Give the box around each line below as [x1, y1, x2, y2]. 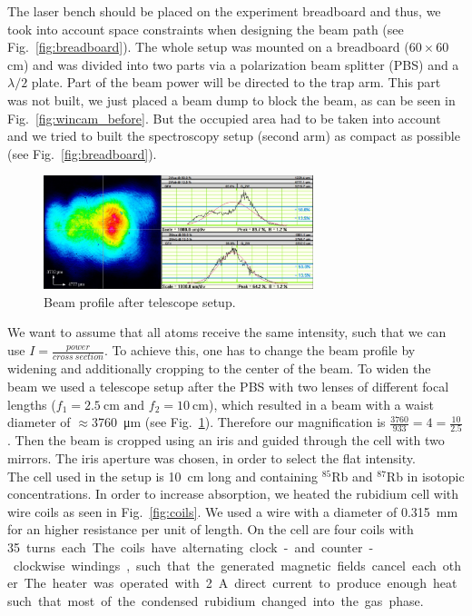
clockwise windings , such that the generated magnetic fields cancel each [13, 555, 437, 574]
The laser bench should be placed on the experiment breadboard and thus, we [7, 2, 441, 20]
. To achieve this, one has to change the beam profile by [103, 341, 416, 360]
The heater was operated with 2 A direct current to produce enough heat [24, 573, 457, 592]
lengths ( [7, 394, 56, 413]
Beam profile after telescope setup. [44, 292, 236, 311]
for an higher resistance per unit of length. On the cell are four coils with [7, 520, 414, 539]
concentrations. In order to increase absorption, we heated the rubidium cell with [7, 484, 459, 503]
